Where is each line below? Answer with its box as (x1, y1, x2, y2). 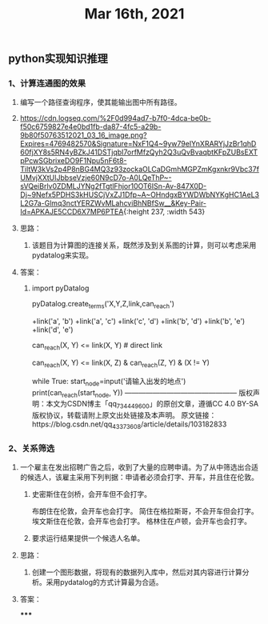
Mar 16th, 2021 (84, 5, 185, 23)
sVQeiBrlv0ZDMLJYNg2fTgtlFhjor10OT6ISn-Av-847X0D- (19, 182, 207, 191)
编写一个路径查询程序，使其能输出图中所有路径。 (19, 98, 182, 107)
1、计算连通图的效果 (8, 78, 86, 89)
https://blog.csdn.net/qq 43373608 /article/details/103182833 (31, 419, 227, 431)
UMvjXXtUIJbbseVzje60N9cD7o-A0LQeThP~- (19, 173, 172, 182)
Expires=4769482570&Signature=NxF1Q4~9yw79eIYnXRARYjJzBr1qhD (19, 139, 257, 149)
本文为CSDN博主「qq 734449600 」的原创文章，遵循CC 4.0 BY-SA (46, 399, 259, 410)
